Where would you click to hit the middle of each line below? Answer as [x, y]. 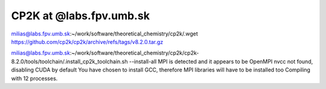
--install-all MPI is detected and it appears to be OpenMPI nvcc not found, [221, 61]
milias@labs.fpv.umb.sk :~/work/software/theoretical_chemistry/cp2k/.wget [105, 34]
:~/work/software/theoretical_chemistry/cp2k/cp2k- [134, 53]
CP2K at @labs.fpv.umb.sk [81, 16]
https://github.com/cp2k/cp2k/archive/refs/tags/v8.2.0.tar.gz [87, 41]
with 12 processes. [34, 78]
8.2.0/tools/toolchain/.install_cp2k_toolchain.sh [69, 61]
